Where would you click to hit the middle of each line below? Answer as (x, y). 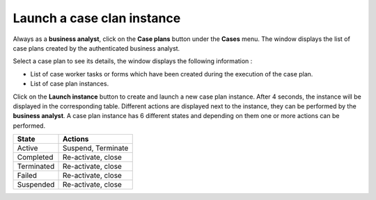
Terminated (36, 167)
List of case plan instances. (70, 84)
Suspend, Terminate (95, 148)
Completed (35, 158)
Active (28, 148)
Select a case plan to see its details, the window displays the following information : (133, 61)
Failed (27, 176)
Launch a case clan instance (97, 18)
